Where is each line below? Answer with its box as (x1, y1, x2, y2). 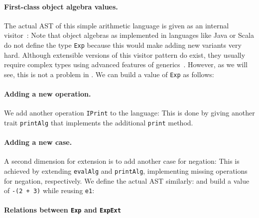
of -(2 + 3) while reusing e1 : (4, 185, 95, 196)
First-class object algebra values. (4, 1, 118, 11)
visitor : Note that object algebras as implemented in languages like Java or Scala (4, 30, 254, 40)
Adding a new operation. (4, 89, 91, 99)
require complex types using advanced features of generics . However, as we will (4, 59, 248, 70)
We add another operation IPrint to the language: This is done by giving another (4, 108, 255, 118)
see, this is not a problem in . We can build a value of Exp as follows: (4, 69, 214, 79)
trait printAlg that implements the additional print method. (4, 117, 193, 127)
